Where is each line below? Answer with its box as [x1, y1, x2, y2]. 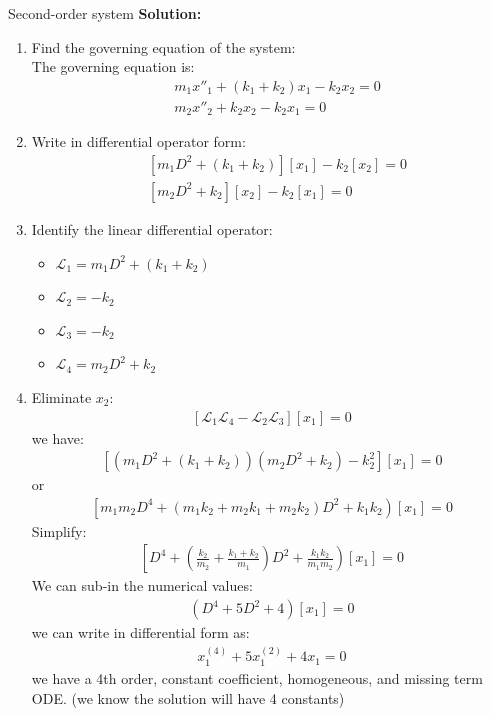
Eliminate [31, 386, 92, 407]
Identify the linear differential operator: [31, 218, 273, 239]
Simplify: [31, 520, 87, 541]
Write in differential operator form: [31, 131, 246, 152]
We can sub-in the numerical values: [31, 575, 253, 596]
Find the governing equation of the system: [31, 36, 296, 57]
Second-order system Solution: [8, 3, 202, 23]
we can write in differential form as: [31, 622, 250, 643]
